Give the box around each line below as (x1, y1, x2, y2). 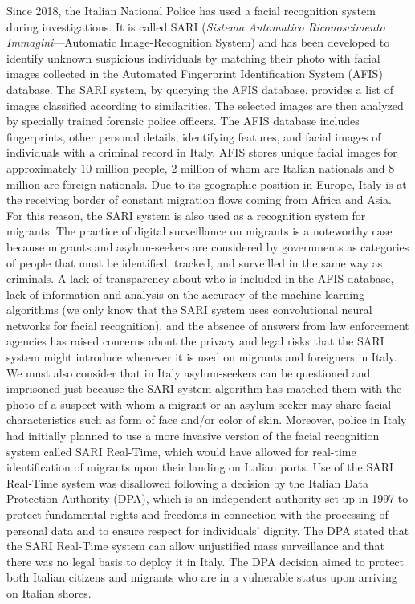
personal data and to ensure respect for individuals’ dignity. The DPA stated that (6, 521, 409, 538)
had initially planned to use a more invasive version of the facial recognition (6, 427, 380, 444)
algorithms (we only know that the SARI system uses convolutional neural (6, 301, 372, 318)
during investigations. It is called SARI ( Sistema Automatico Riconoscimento (6, 18, 385, 35)
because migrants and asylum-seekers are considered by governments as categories (6, 238, 409, 255)
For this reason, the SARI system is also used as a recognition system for (6, 206, 366, 223)
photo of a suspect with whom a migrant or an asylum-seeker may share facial (6, 395, 392, 412)
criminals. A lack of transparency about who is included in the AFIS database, (6, 270, 394, 287)
